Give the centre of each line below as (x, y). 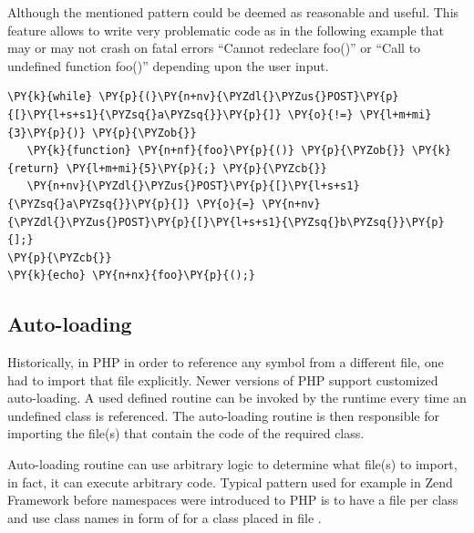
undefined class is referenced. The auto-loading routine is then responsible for (223, 415)
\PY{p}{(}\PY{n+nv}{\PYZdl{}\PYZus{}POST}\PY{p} (249, 97)
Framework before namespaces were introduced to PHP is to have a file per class (233, 500)
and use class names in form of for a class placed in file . (165, 517)
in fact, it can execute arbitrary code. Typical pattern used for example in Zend (230, 482)
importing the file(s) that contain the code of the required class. (186, 433)
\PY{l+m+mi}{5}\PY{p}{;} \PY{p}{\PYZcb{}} (196, 168)
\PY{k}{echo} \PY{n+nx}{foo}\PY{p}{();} (132, 276)
